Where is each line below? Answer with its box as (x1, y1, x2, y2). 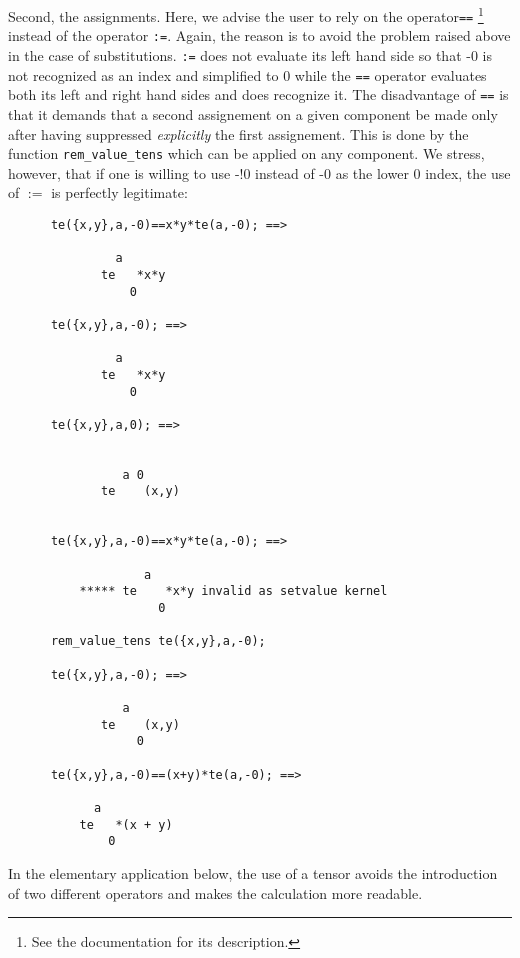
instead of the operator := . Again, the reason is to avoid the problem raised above (8, 25, 511, 46)
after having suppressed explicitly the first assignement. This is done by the (8, 123, 469, 144)
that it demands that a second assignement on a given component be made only (8, 103, 498, 124)
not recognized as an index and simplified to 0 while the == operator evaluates (8, 64, 487, 85)
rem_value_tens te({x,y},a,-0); (50, 634, 266, 649)
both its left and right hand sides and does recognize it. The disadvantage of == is (8, 84, 509, 105)
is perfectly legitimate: (51, 182, 188, 203)
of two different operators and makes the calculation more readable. (8, 882, 423, 903)
